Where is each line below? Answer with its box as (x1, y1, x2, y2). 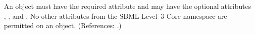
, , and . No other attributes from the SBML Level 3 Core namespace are (4, 10, 227, 21)
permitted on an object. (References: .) (4, 20, 122, 31)
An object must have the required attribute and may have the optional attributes (4, 1, 251, 11)
